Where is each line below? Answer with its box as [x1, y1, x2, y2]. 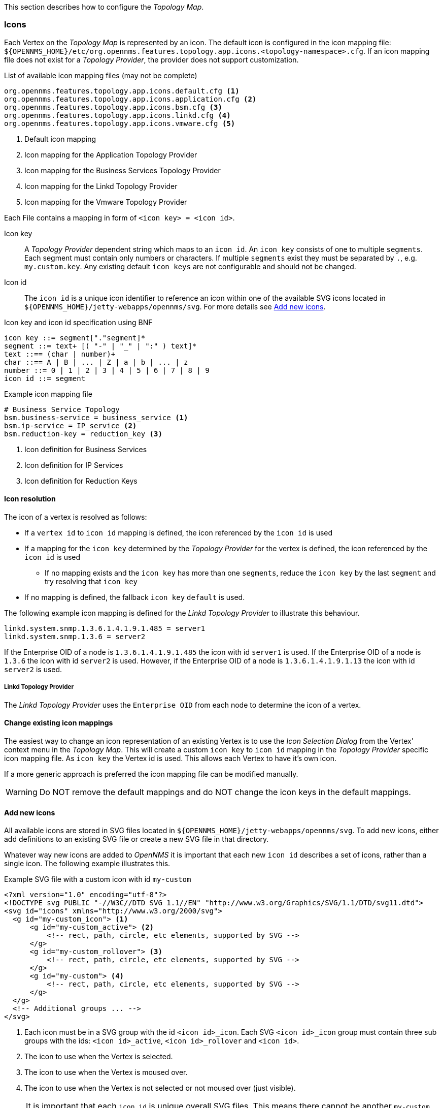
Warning [6, 786, 38, 797]
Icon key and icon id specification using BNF [4, 318, 153, 327]
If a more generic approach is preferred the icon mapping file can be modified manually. [4, 769, 298, 778]
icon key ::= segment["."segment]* [4, 333, 146, 342]
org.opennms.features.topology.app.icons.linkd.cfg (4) [4, 111, 231, 119]
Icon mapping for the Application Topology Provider [24, 150, 197, 159]
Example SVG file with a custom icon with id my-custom [4, 875, 191, 884]
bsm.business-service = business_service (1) [4, 413, 188, 422]
